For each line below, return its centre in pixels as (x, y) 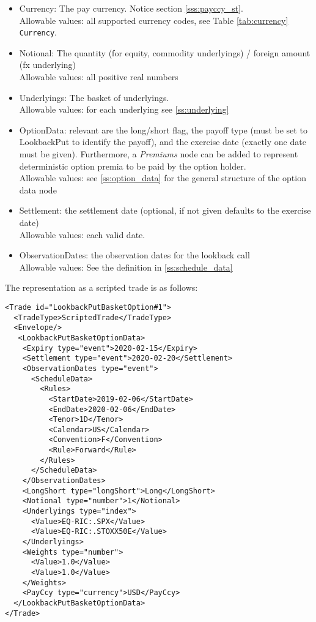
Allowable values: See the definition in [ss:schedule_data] (126, 267)
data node (38, 189)
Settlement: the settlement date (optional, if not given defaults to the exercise (165, 210)
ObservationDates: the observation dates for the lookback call (134, 255)
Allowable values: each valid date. (82, 234)
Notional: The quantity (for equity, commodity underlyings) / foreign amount (165, 52)
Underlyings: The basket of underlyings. (94, 97)
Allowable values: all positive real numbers (99, 77)
